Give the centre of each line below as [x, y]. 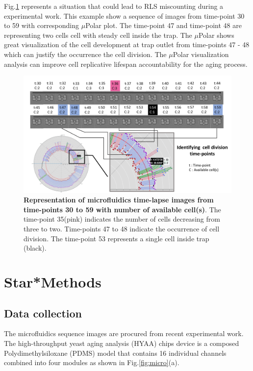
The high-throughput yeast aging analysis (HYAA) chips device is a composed [122, 343]
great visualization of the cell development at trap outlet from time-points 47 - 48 [127, 44]
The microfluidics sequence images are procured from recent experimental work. [124, 333]
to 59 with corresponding [42, 25]
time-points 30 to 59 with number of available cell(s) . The [122, 209]
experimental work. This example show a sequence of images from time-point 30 [124, 15]
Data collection [43, 313]
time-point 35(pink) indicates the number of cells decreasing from [122, 219]
